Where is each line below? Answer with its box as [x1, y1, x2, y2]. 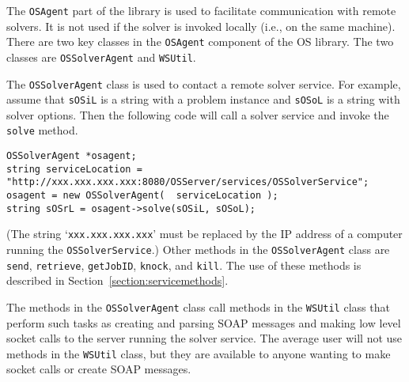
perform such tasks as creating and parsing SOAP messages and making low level [6, 314, 401, 331]
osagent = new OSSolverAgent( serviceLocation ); [6, 190, 278, 202]
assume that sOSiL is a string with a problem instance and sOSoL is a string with [6, 91, 400, 108]
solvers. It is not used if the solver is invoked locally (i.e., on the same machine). [6, 17, 396, 34]
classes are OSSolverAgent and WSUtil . [6, 48, 196, 65]
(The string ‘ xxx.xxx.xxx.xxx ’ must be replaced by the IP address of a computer [6, 225, 403, 242]
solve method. [6, 122, 78, 138]
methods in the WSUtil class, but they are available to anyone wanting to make [6, 345, 391, 361]
